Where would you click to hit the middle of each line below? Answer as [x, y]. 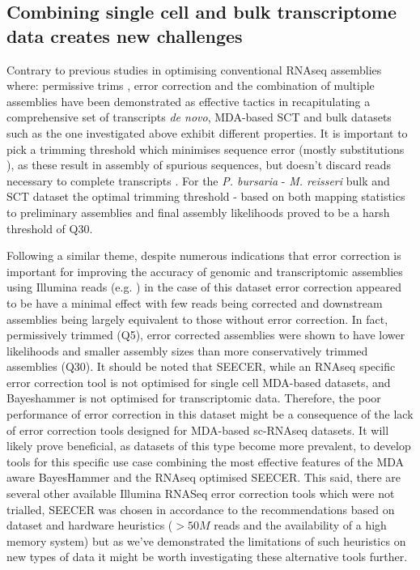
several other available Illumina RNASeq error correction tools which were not [201, 493]
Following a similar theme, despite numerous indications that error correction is [204, 255]
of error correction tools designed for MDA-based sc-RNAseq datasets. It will [198, 430]
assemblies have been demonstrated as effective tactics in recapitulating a [189, 101]
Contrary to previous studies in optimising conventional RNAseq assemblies [194, 69]
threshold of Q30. [50, 228]
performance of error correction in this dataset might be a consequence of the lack [210, 414]
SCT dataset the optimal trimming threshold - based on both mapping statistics [206, 196]
